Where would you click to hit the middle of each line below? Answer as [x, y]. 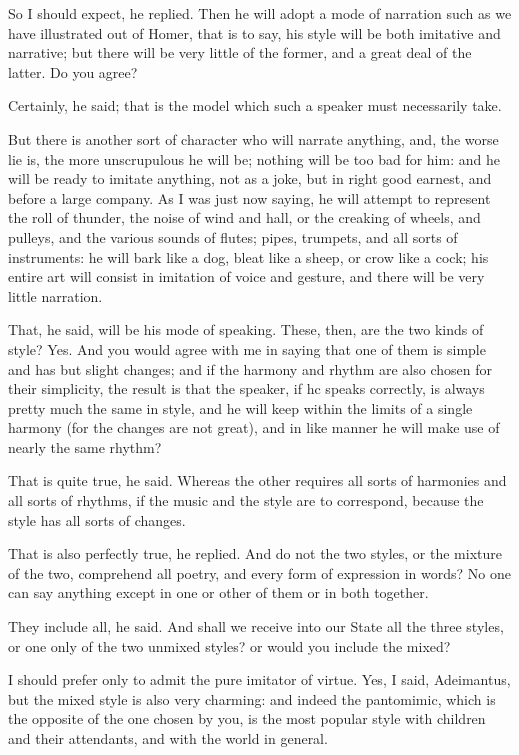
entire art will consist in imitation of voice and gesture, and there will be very [246, 276]
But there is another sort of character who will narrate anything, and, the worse [253, 138]
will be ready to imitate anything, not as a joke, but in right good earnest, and [250, 178]
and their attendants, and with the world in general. [168, 738]
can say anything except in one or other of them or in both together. [218, 592]
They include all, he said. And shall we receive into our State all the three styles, [256, 626]
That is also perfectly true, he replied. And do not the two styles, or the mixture [255, 553]
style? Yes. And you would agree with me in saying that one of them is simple [247, 348]
